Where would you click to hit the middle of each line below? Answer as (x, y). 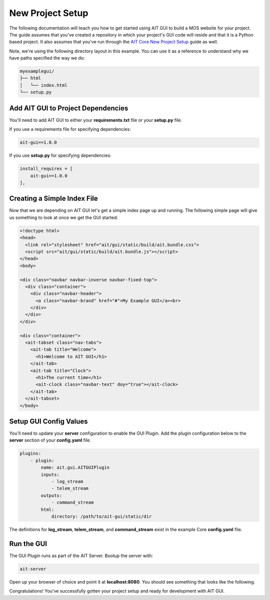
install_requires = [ (46, 169)
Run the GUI (28, 544)
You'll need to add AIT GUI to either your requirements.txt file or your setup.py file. (96, 120)
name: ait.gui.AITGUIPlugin (75, 468)
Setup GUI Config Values (48, 421)
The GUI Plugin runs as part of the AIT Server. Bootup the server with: (81, 556)
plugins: (30, 454)
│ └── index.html (43, 85)
